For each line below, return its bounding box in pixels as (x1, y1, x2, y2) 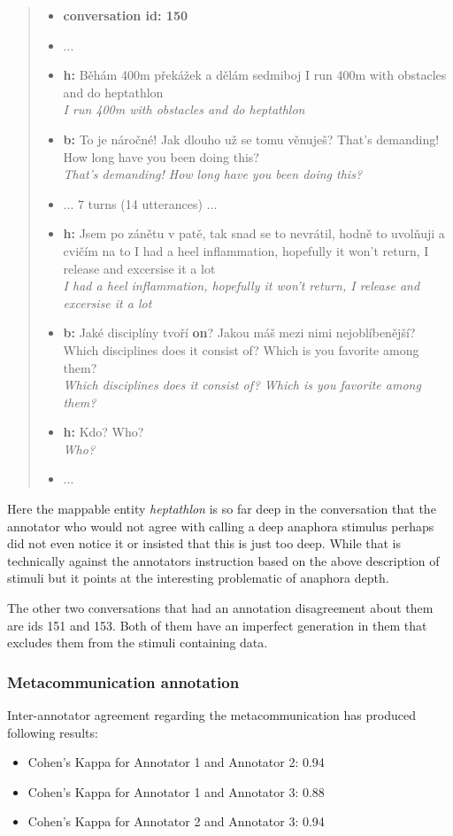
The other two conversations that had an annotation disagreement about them (7, 599, 434, 617)
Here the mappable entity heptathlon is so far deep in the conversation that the (7, 499, 436, 518)
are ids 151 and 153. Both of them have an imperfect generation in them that (7, 615, 427, 634)
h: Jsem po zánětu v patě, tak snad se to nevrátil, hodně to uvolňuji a (63, 224, 445, 243)
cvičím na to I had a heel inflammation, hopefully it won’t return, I (63, 241, 429, 259)
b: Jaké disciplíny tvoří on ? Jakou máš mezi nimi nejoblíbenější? (63, 323, 416, 342)
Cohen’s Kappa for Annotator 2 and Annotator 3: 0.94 (27, 812, 325, 831)
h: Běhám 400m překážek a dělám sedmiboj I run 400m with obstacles (63, 66, 447, 84)
